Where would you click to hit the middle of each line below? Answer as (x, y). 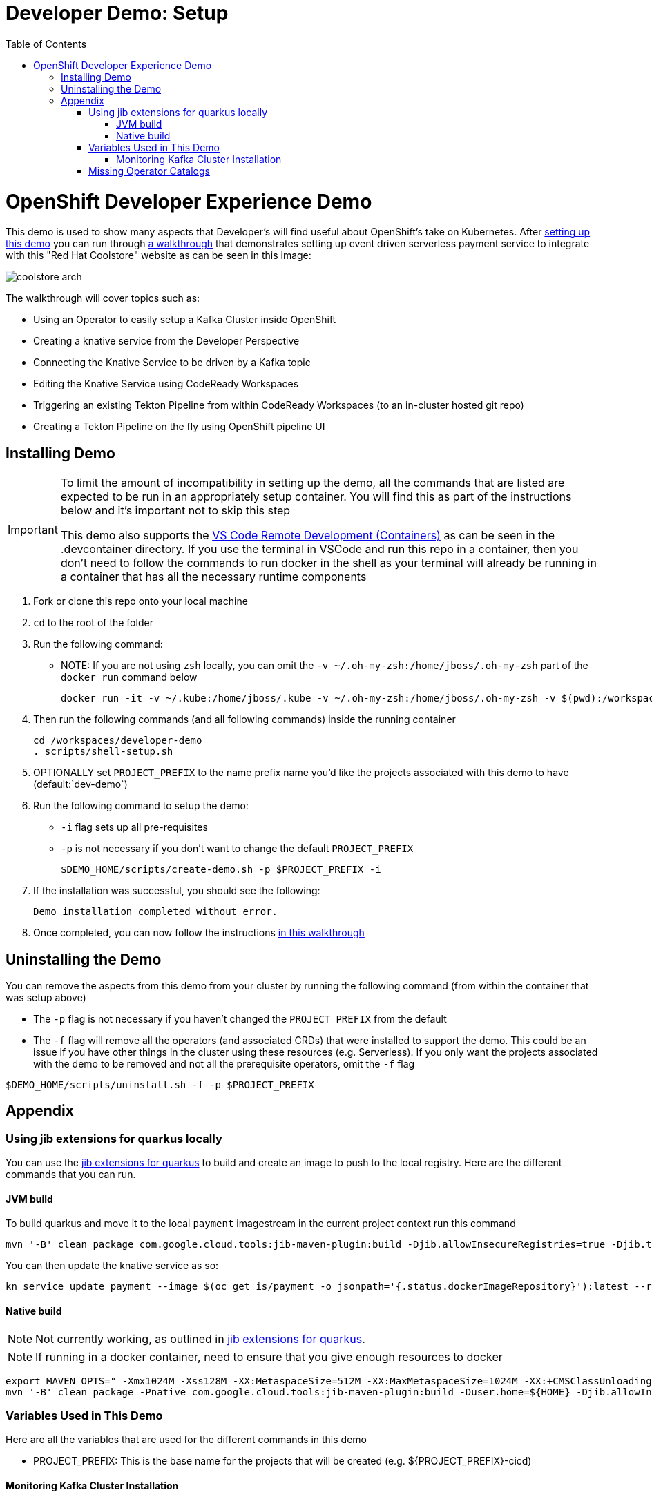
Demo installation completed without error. (156, 912)
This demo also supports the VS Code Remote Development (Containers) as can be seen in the (308, 535)
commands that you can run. (71, 1175)
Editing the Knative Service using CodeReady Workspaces (166, 384)
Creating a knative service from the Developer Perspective (166, 341)
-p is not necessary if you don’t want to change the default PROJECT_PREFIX (237, 849)
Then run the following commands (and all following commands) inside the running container (245, 719)
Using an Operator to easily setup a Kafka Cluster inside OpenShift (185, 320)
